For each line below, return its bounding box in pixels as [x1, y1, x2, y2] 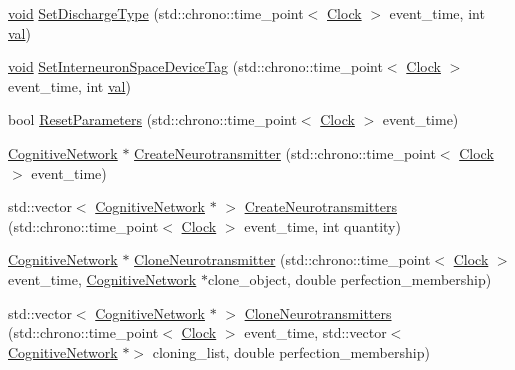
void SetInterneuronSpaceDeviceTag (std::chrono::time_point [8, 56, 383, 77]
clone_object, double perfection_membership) [207, 268, 492, 289]
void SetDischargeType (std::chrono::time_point [8, 3, 304, 23]
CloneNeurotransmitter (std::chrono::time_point [134, 249, 431, 270]
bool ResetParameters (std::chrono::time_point [8, 109, 297, 130]
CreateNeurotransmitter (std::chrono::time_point [134, 142, 436, 163]
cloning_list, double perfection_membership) [152, 341, 430, 362]
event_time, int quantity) [244, 215, 401, 236]
